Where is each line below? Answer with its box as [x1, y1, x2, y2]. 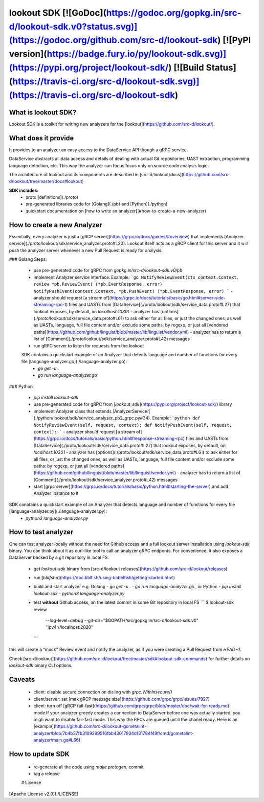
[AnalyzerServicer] [112, 408, 151, 414]
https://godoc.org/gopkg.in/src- [106, 7, 242, 18]
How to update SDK [9, 750, 70, 758]
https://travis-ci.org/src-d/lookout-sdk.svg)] [12, 76, 200, 87]
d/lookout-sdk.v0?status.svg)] [9, 21, 138, 32]
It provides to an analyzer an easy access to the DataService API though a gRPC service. [9, 147, 188, 153]
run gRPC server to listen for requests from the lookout [33, 343, 144, 348]
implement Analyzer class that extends [33, 408, 112, 414]
